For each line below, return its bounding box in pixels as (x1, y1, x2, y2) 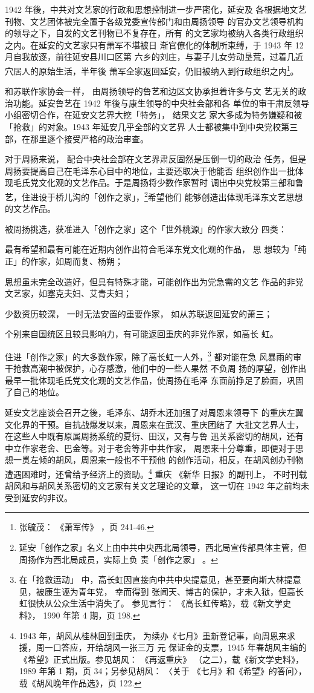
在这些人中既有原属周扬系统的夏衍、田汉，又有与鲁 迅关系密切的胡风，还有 (5, 430, 304, 442)
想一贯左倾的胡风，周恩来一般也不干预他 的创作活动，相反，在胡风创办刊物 (5, 453, 304, 466)
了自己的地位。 (5, 386, 64, 398)
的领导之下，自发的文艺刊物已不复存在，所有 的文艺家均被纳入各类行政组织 (5, 27, 304, 39)
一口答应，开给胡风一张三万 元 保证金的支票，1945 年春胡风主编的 (44, 641, 307, 654)
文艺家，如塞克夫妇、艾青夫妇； (5, 287, 132, 300)
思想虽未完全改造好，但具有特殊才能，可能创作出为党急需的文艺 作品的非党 (5, 275, 304, 287)
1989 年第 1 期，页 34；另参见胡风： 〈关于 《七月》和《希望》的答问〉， (19, 665, 307, 677)
